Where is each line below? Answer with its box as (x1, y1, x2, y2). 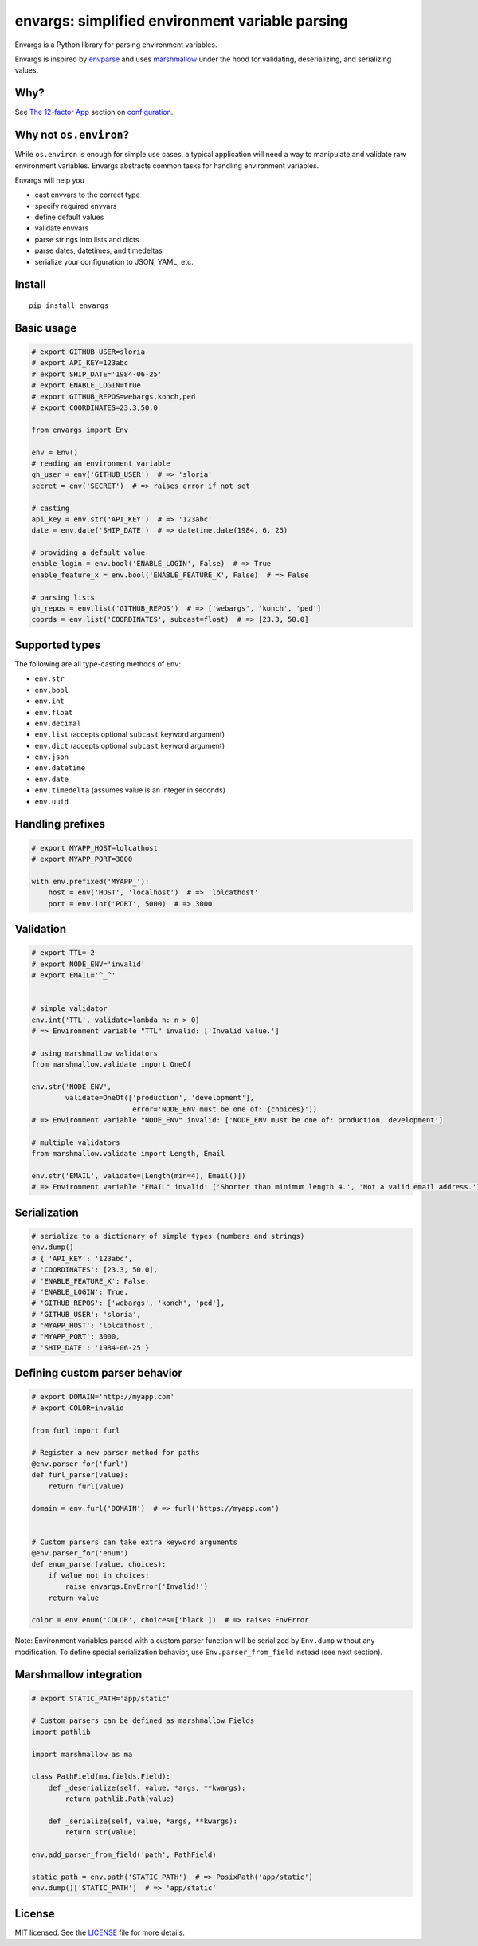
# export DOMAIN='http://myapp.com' (31, 1392, 175, 1402)
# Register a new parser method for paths (31, 1448, 200, 1457)
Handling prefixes (14, 817, 105, 831)
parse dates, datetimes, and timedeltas (34, 246, 163, 255)
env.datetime (34, 764, 86, 773)
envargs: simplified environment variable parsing (14, 12, 348, 29)
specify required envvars (34, 201, 117, 210)
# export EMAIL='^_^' (31, 970, 116, 980)
